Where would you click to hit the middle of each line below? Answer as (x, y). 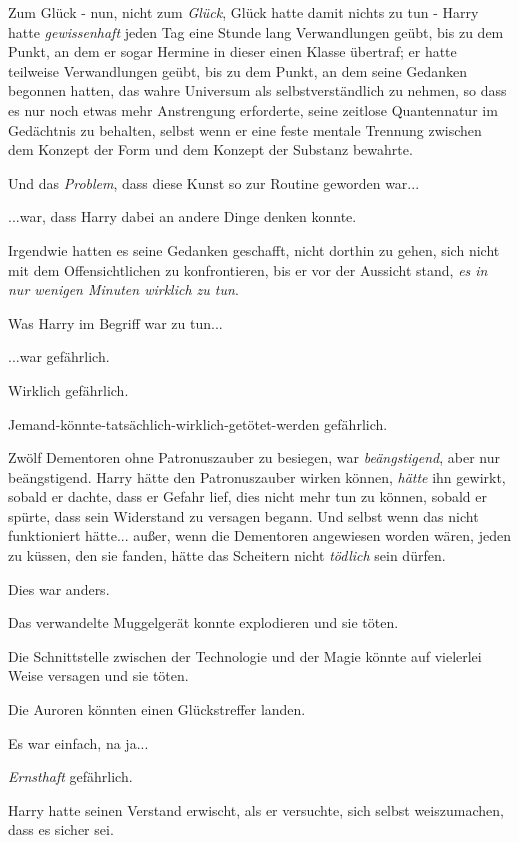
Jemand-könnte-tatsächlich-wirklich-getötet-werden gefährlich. (198, 423)
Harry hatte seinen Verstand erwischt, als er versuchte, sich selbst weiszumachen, (256, 809)
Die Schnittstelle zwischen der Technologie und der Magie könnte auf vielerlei (245, 655)
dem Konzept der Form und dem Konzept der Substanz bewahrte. (210, 149)
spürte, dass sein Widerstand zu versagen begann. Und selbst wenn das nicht (243, 515)
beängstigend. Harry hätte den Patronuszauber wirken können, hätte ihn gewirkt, (257, 476)
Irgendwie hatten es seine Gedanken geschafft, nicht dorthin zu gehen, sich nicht (254, 249)
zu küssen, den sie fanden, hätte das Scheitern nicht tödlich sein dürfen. (227, 555)
